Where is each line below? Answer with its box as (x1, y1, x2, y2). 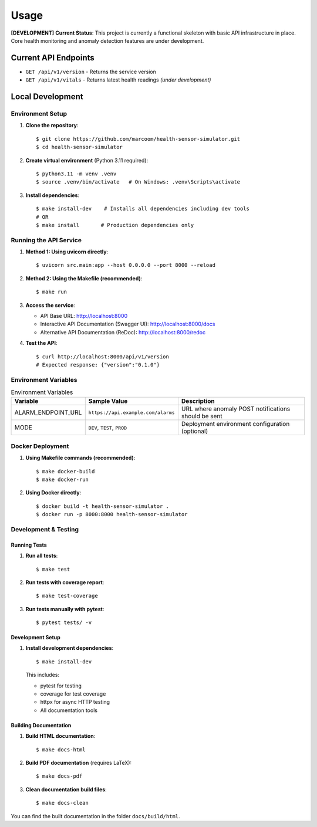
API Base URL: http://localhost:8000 (40, 313, 128, 319)
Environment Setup (11, 110, 68, 118)
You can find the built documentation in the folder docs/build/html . (11, 812, 180, 819)
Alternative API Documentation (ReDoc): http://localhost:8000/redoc (40, 328, 206, 335)
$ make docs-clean (36, 799, 89, 806)
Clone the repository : (25, 122, 79, 129)
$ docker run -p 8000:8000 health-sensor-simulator (36, 511, 188, 518)
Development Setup (11, 634, 61, 641)
